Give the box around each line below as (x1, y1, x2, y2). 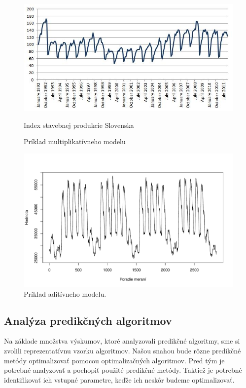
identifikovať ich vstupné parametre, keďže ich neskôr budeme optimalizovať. (4, 374, 235, 385)
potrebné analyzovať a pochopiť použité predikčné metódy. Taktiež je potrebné (4, 365, 242, 375)
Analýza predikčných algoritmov (4, 312, 172, 328)
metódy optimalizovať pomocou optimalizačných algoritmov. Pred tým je (4, 355, 225, 365)
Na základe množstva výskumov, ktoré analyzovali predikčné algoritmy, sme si (4, 336, 240, 346)
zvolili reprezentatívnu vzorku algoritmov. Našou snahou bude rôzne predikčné (4, 345, 241, 355)
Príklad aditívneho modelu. (24, 288, 106, 299)
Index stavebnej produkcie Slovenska (24, 119, 134, 130)
